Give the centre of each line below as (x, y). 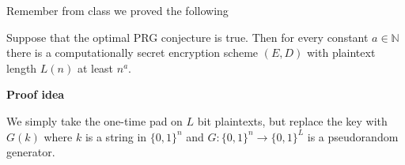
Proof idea (36, 94)
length (22, 67)
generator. (31, 152)
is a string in (116, 136)
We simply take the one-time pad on (95, 120)
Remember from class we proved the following (117, 10)
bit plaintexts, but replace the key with (292, 120)
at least (95, 67)
